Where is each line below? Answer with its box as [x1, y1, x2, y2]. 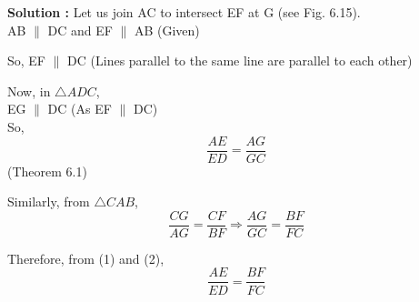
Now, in [7, 81, 51, 100]
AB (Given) [134, 20, 200, 39]
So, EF [7, 51, 46, 70]
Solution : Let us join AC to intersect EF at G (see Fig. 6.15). [7, 3, 361, 21]
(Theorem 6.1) [7, 161, 87, 180]
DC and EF [47, 20, 113, 39]
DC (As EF [47, 99, 112, 118]
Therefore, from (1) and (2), [7, 248, 165, 267]
